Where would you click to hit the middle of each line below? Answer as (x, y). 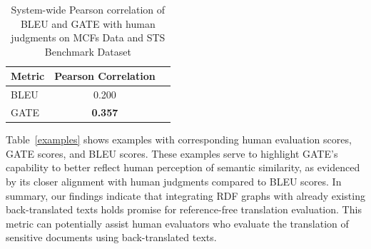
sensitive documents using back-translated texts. (111, 237)
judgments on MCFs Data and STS (88, 37)
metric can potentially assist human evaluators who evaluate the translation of (177, 223)
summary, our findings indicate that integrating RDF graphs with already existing (185, 195)
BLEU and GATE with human (88, 23)
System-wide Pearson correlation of (88, 9)
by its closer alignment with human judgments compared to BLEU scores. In (174, 181)
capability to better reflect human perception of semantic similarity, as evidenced (183, 167)
